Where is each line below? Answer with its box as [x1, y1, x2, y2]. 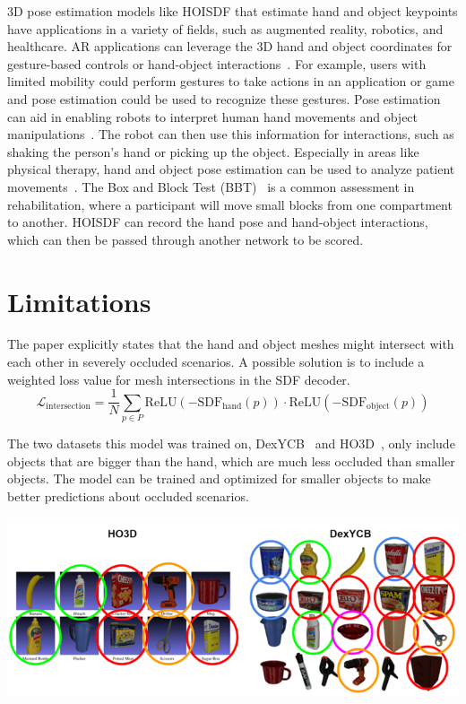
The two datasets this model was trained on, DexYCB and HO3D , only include [7, 434, 455, 453]
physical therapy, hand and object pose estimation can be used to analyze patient [7, 160, 455, 178]
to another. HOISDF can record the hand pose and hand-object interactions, [7, 213, 428, 231]
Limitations [7, 282, 151, 319]
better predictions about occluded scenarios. [7, 486, 249, 505]
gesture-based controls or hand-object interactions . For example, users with [7, 54, 427, 73]
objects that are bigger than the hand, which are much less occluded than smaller [7, 451, 455, 470]
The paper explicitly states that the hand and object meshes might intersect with [7, 335, 454, 353]
